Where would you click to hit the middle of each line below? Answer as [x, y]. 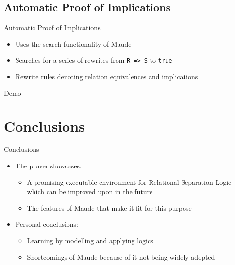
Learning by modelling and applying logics [90, 240]
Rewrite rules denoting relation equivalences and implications [107, 76]
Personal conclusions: [47, 224]
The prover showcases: [48, 165]
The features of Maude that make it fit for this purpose [109, 207]
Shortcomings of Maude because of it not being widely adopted [121, 257]
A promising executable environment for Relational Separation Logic [129, 182]
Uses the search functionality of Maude [73, 43]
